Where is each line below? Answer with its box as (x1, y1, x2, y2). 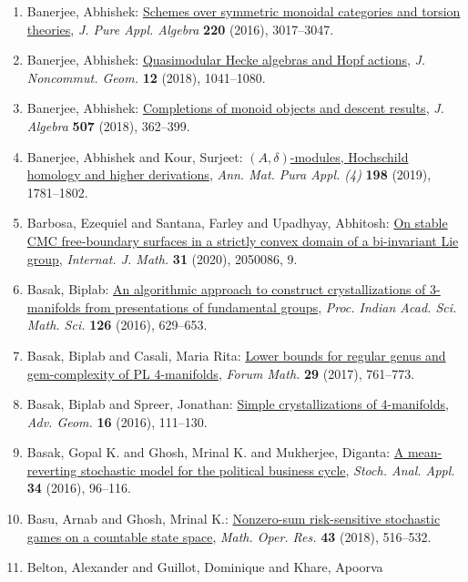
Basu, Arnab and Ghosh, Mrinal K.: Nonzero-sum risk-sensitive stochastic (26, 509, 441, 528)
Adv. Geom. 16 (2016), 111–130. (26, 412, 208, 431)
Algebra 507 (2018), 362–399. (26, 116, 190, 135)
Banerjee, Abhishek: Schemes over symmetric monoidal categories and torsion (26, 2, 461, 20)
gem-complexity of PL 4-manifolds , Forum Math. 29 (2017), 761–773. (26, 363, 415, 383)
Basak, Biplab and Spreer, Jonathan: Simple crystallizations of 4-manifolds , (26, 394, 449, 414)
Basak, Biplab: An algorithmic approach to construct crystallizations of (26, 280, 426, 299)
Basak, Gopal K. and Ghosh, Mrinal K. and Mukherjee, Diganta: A (26, 443, 404, 462)
